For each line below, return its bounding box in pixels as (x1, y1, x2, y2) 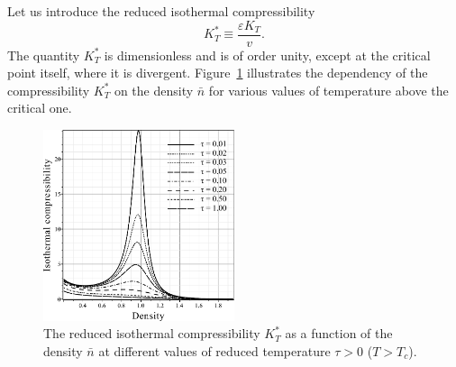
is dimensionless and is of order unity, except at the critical (104, 45, 431, 64)
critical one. (7, 98, 72, 117)
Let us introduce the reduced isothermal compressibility (7, 2, 315, 20)
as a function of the (285, 324, 393, 343)
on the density (114, 80, 194, 99)
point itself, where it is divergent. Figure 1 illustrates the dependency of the (7, 63, 428, 82)
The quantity (7, 45, 80, 64)
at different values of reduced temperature (98, 341, 331, 360)
